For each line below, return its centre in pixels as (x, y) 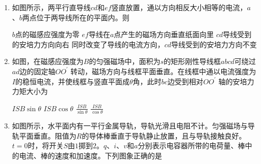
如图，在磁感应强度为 (48, 61)
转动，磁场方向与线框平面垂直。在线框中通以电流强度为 (163, 71)
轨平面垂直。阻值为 (44, 135)
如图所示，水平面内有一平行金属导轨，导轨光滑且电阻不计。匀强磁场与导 (133, 126)
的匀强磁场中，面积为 (125, 61)
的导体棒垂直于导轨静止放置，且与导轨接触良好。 (164, 135)
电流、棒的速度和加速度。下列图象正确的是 (90, 155)
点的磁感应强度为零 (47, 34)
